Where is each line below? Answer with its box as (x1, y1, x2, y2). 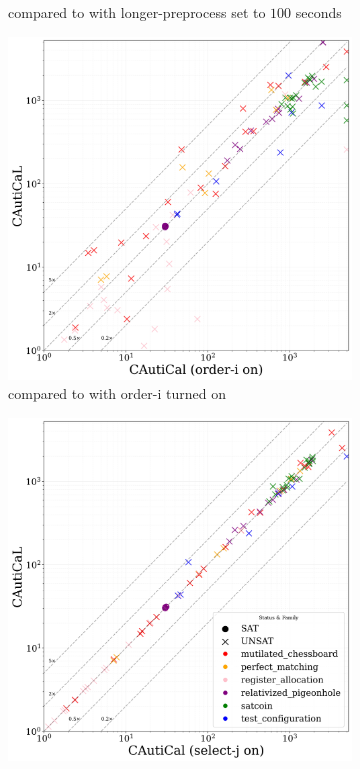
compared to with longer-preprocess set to (8, 2, 266, 22)
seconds (295, 2, 342, 22)
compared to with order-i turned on (8, 383, 226, 404)
